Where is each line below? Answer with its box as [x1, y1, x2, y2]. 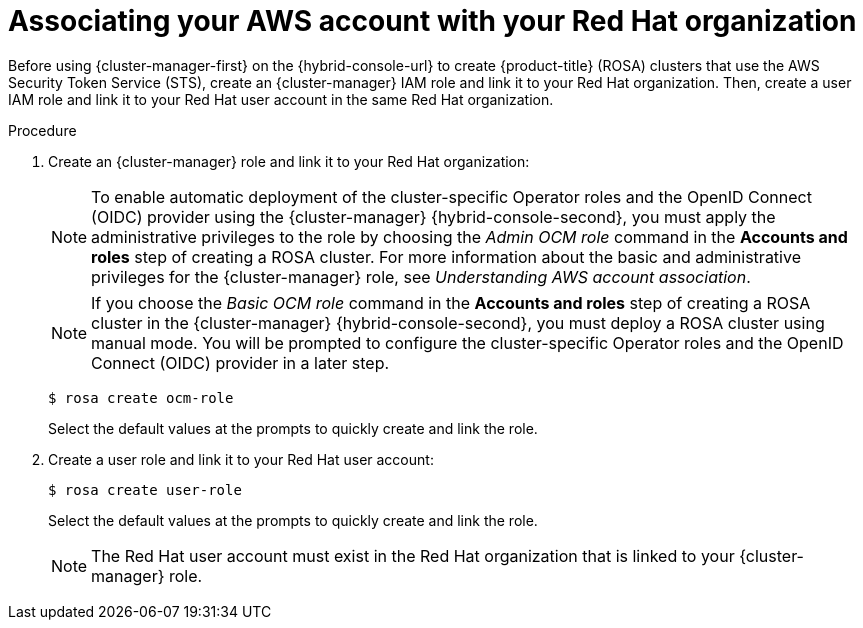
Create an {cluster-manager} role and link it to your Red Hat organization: [48, 152, 530, 170]
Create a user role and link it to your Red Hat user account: [48, 450, 434, 468]
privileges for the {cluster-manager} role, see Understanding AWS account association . [91, 266, 751, 287]
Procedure [8, 121, 77, 139]
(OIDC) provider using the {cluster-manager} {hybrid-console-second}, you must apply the [91, 206, 776, 227]
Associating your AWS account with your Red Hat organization [8, 4, 857, 38]
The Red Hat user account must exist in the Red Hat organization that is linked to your [91, 545, 735, 566]
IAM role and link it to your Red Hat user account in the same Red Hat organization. [8, 90, 554, 108]
